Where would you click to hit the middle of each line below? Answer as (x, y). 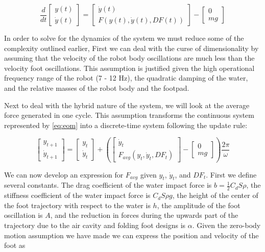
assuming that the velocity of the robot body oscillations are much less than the (129, 58)
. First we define (231, 174)
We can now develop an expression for (64, 174)
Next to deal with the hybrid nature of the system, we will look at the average (127, 105)
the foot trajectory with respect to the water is (77, 205)
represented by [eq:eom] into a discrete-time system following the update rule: (126, 125)
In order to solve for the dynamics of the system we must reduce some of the (124, 38)
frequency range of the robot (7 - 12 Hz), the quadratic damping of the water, (126, 78)
